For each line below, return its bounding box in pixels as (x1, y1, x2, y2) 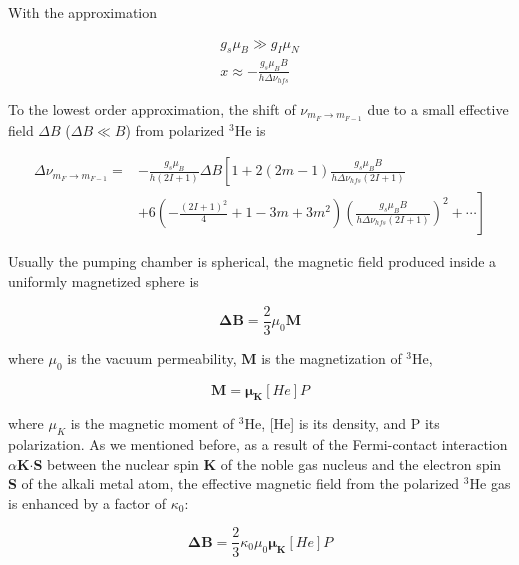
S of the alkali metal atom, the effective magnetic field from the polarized (8, 473, 460, 494)
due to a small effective (367, 98, 509, 119)
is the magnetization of (261, 347, 402, 368)
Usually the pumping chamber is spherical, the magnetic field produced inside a (8, 251, 497, 272)
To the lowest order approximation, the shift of (8, 98, 296, 119)
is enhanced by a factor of (8, 492, 167, 513)
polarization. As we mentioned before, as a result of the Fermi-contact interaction (8, 434, 508, 455)
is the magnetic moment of (70, 413, 235, 434)
